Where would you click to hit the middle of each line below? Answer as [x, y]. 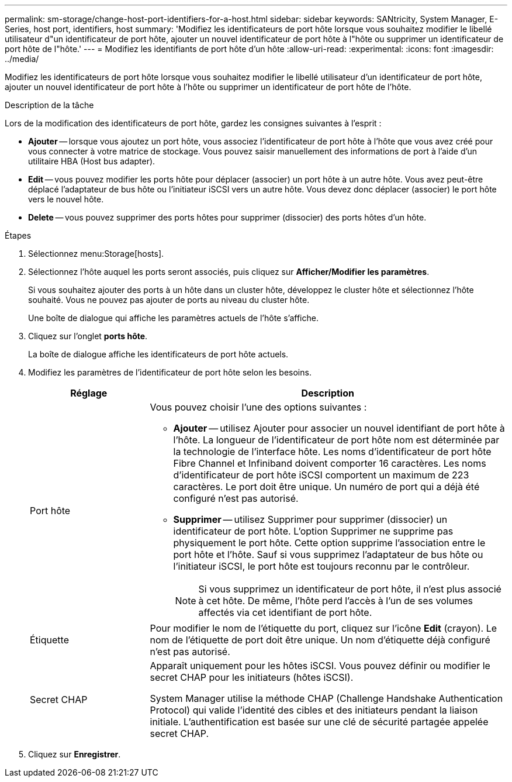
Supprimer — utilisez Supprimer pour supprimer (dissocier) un [310, 519]
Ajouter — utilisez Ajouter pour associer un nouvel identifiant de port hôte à [339, 428]
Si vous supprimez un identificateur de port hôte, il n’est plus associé [350, 589]
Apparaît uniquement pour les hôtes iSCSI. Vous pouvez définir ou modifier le [320, 666]
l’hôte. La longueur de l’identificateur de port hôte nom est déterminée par [336, 440]
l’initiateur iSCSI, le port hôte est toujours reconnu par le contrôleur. [321, 566]
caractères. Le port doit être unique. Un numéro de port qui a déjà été [326, 487]
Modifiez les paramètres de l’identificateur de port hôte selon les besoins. [170, 372]
